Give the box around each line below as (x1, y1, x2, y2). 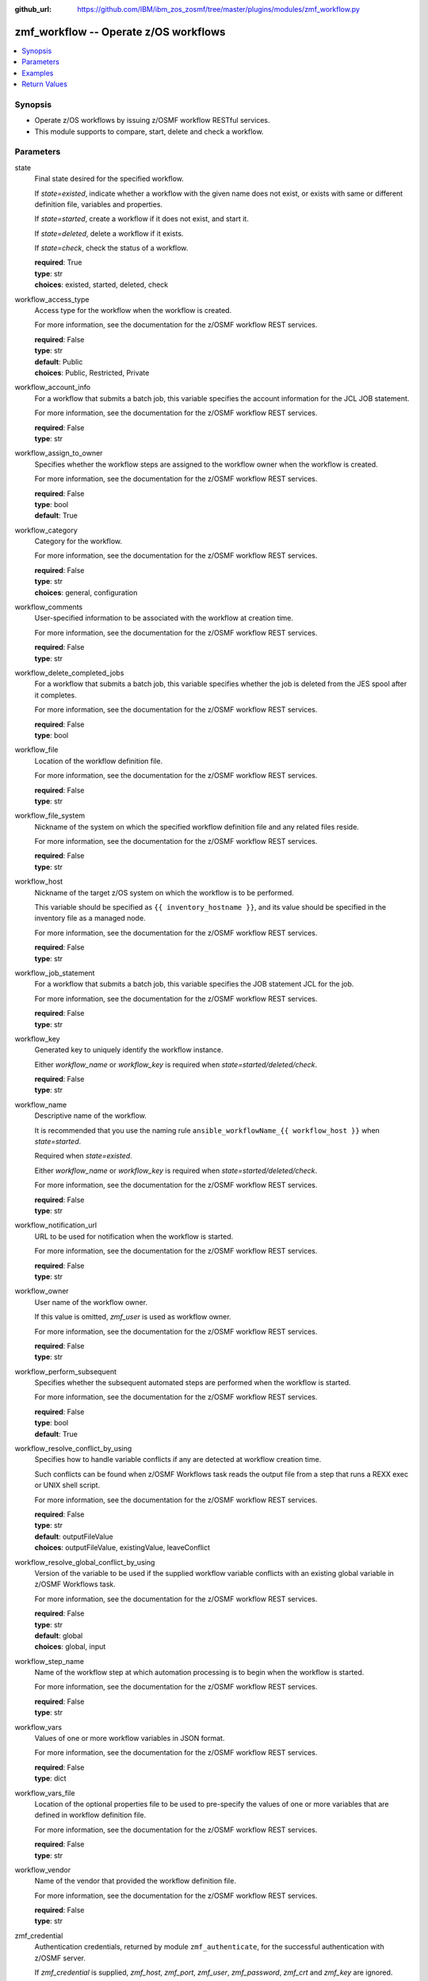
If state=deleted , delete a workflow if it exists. (34, 228, 184, 238)
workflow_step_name (14, 1656, 85, 1666)
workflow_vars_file (14, 1788, 75, 1798)
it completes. (34, 690, 77, 700)
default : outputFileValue (34, 1532, 114, 1541)
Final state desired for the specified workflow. (34, 174, 184, 184)
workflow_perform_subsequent (14, 1367, 117, 1376)
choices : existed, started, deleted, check (34, 280, 169, 289)
